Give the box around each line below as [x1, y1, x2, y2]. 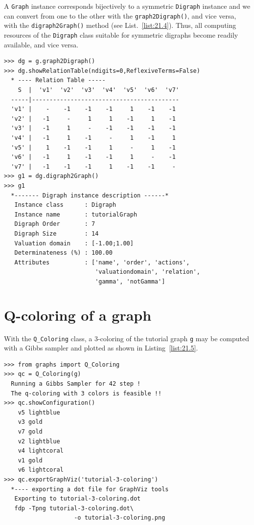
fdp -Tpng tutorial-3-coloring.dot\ [14, 504, 134, 512]
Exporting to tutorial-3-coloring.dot [14, 495, 141, 503]
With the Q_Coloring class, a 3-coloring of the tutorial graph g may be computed [4, 333, 249, 343]
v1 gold [18, 457, 43, 464]
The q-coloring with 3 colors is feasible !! [11, 390, 162, 397]
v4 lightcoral [18, 447, 64, 455]
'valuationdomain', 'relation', [95, 268, 200, 276]
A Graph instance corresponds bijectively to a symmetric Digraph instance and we [4, 1, 251, 11]
